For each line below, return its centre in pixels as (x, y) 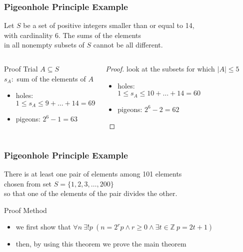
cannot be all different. (128, 45)
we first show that (43, 227)
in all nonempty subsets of (44, 45)
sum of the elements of (51, 78)
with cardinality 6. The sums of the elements (73, 35)
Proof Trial (21, 68)
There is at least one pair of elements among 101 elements (93, 174)
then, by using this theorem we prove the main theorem (101, 244)
